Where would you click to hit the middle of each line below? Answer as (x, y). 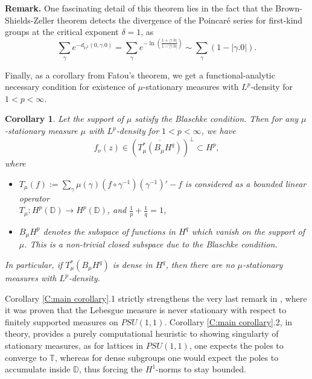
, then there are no (200, 264)
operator (34, 198)
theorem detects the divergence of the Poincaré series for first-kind (180, 20)
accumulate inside (38, 369)
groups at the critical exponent (62, 32)
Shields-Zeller (30, 20)
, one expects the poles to (236, 345)
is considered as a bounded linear (246, 183)
